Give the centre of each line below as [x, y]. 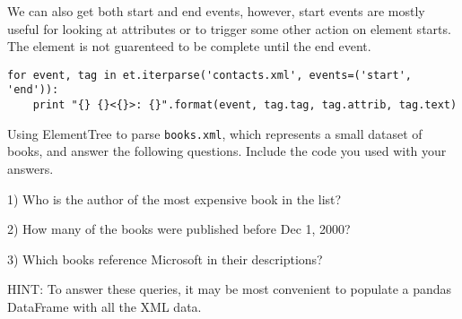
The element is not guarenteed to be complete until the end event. [189, 46]
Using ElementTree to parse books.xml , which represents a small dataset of [215, 133]
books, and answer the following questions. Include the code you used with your [227, 151]
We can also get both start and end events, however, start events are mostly [216, 11]
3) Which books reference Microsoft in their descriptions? [165, 259]
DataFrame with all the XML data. [105, 306]
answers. [31, 168]
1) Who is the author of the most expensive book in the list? [174, 198]
